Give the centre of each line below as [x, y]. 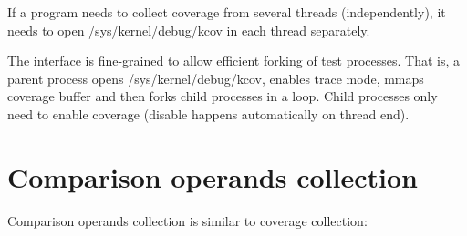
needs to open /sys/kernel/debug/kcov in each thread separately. [189, 30]
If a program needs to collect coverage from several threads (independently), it [227, 12]
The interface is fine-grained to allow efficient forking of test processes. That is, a [234, 61]
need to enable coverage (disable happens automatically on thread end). [208, 113]
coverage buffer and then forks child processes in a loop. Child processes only [223, 96]
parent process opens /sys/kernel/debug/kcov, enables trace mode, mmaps [216, 78]
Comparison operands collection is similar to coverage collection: [187, 220]
